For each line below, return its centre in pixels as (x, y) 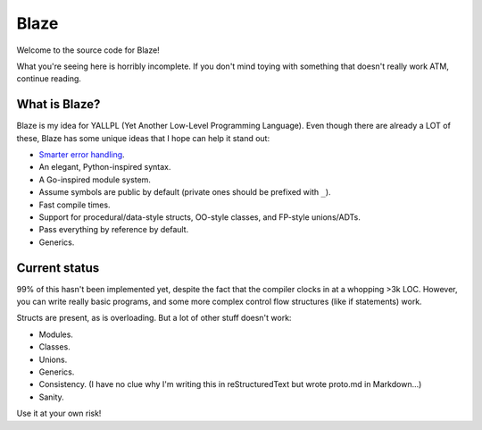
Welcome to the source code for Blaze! (88, 50)
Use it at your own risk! (59, 413)
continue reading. (49, 79)
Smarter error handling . (82, 155)
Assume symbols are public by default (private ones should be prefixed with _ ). (185, 192)
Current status (58, 268)
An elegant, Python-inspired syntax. (105, 167)
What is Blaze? (58, 104)
